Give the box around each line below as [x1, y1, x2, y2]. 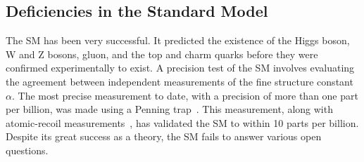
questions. [6, 142, 49, 157]
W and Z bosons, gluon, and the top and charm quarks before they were [6, 46, 318, 61]
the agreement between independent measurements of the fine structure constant [6, 74, 353, 88]
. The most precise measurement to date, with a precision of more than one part [11, 88, 358, 102]
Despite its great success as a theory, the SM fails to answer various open [6, 129, 322, 144]
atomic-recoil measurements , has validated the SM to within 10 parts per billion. [6, 115, 359, 130]
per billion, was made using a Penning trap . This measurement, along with [6, 102, 333, 116]
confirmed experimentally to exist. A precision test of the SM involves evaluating [6, 60, 355, 75]
